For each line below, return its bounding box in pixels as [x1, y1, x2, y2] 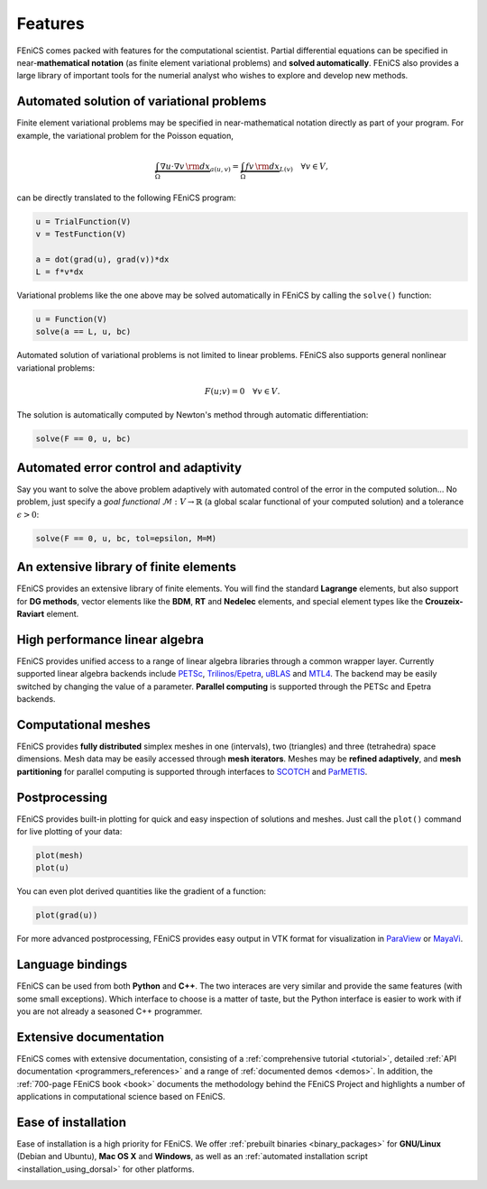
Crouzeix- [425, 595, 464, 606]
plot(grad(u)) [35, 910, 98, 920]
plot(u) [35, 862, 69, 873]
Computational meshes [16, 717, 151, 733]
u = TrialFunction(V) [35, 217, 132, 226]
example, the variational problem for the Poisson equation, [16, 130, 234, 141]
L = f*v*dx [35, 267, 84, 277]
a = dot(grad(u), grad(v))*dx [35, 253, 170, 264]
